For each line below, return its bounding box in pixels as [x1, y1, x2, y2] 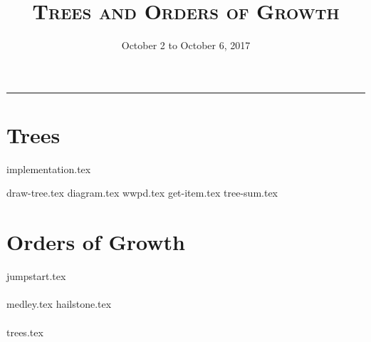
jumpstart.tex [6, 269, 66, 284]
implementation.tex [6, 161, 91, 176]
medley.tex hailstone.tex [6, 296, 112, 311]
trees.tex [6, 324, 43, 339]
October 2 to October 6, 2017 [121, 38, 251, 53]
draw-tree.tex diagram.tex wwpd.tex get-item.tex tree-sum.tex [6, 185, 278, 200]
